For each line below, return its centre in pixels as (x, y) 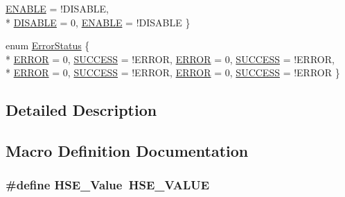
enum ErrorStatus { (48, 45)
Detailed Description (81, 110)
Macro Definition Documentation (127, 151)
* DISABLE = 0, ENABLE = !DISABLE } (98, 22)
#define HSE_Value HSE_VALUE (108, 185)
